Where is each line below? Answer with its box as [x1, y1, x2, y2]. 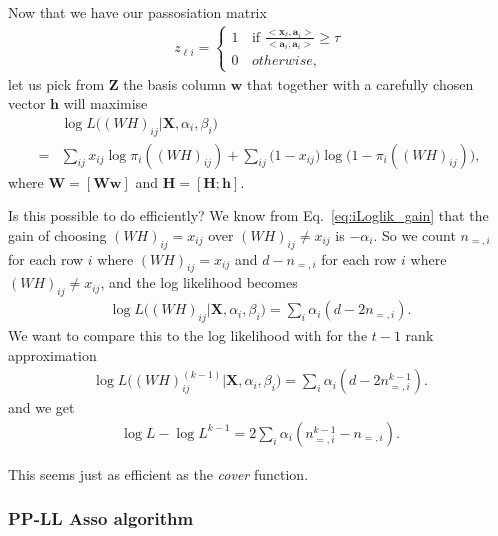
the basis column [123, 73, 227, 94]
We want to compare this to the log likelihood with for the [8, 325, 368, 346]
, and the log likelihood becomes [100, 272, 298, 293]
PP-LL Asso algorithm [8, 506, 194, 531]
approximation [8, 344, 97, 365]
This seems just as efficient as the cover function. [8, 463, 309, 484]
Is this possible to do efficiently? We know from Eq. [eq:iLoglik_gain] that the [8, 205, 489, 226]
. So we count [373, 224, 456, 245]
